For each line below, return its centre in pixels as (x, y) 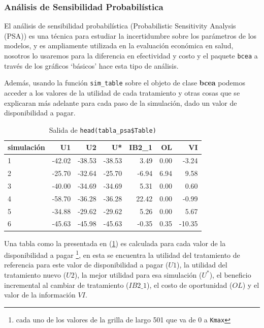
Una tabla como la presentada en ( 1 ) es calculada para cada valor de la (115, 243)
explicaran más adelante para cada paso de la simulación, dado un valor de (121, 102)
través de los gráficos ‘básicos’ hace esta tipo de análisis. (91, 65)
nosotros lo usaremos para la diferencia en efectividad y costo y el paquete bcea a (131, 55)
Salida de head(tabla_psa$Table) (103, 129)
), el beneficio (230, 274)
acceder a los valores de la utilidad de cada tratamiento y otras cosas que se (122, 92)
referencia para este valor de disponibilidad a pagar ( (86, 265)
